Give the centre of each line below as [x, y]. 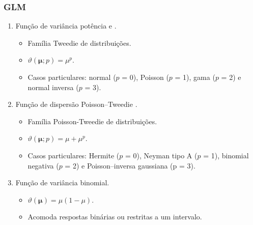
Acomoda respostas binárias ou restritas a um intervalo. [115, 217]
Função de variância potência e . [66, 26]
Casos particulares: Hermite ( [74, 155]
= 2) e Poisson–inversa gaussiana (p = [125, 165]
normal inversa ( [53, 87]
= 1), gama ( [195, 77]
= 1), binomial [226, 155]
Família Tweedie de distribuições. [79, 43]
